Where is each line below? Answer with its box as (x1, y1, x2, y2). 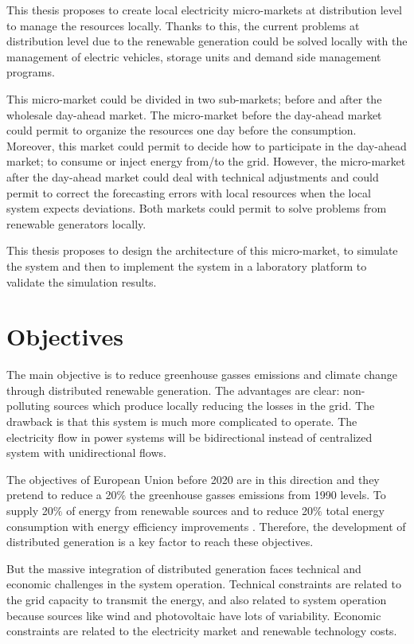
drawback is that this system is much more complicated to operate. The (6, 413, 357, 429)
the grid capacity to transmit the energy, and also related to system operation (6, 591, 387, 607)
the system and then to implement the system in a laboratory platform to (6, 257, 367, 274)
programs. (6, 64, 55, 80)
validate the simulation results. (6, 273, 157, 290)
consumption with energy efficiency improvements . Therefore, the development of (6, 517, 406, 534)
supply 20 (6, 502, 53, 518)
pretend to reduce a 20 (6, 486, 117, 503)
